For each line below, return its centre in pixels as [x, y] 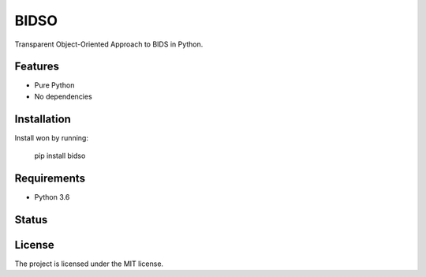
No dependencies [63, 96]
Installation [43, 119]
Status [31, 220]
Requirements [50, 178]
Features [37, 67]
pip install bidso [60, 156]
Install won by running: [51, 137]
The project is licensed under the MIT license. [89, 264]
